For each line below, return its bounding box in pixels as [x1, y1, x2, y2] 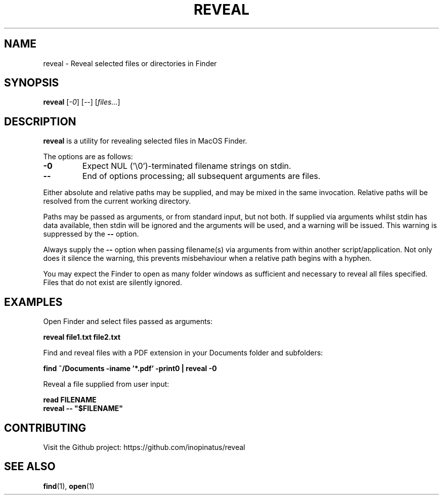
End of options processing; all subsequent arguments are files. [82, 171, 321, 182]
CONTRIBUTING [4, 421, 86, 434]
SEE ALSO [4, 460, 56, 473]
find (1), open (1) [43, 481, 95, 490]
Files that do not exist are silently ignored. [43, 278, 182, 287]
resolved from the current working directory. [43, 197, 191, 206]
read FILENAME [43, 395, 97, 404]
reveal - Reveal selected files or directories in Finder [43, 59, 217, 68]
